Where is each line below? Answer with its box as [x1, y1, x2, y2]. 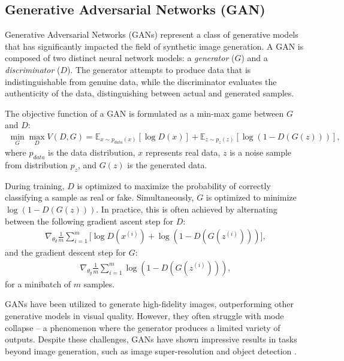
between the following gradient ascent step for [5, 214, 173, 227]
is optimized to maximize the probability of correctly [77, 179, 271, 192]
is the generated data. [127, 159, 207, 171]
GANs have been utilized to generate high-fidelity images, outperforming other [5, 298, 294, 310]
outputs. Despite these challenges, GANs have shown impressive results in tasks [5, 333, 297, 345]
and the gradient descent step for [5, 246, 126, 259]
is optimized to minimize [206, 191, 297, 204]
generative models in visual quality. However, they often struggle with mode [5, 310, 284, 322]
